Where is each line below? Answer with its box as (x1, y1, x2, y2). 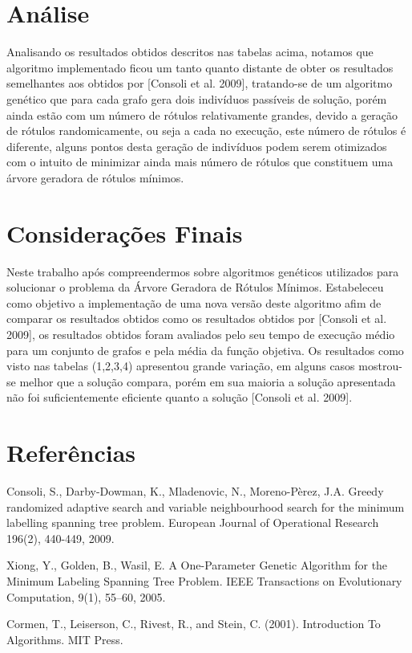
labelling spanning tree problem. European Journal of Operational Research (6, 514, 379, 531)
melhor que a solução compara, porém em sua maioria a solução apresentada (19, 373, 396, 390)
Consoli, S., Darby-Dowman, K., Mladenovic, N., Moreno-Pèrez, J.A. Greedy (6, 483, 384, 500)
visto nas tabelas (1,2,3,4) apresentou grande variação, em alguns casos (6, 357, 355, 374)
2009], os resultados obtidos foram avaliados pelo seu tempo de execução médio (6, 325, 395, 342)
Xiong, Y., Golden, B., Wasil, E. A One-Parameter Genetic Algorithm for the (6, 557, 388, 573)
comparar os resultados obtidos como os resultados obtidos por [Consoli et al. (6, 310, 387, 327)
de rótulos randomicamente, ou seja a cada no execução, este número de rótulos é (6, 122, 406, 139)
